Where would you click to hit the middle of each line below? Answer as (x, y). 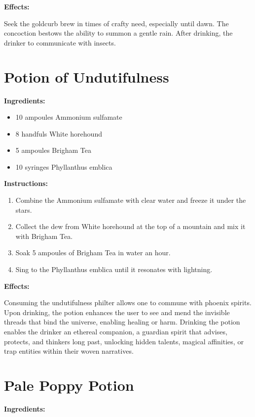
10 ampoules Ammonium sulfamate (69, 117)
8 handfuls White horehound (59, 133)
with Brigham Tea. (44, 236)
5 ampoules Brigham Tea (53, 150)
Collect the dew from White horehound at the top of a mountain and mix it (130, 226)
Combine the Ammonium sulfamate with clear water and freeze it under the (131, 200)
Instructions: (26, 183)
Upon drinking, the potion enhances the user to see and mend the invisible (117, 312)
